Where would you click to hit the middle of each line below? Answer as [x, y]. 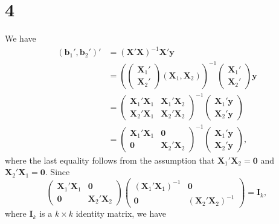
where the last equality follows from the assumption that [110, 160]
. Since [57, 172]
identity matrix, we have [121, 213]
